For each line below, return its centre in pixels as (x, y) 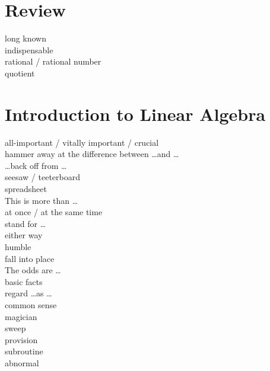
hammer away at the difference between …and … (92, 154)
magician (21, 316)
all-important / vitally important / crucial (82, 142)
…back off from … (36, 165)
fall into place (30, 258)
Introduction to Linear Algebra (135, 113)
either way (24, 235)
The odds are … (33, 270)
